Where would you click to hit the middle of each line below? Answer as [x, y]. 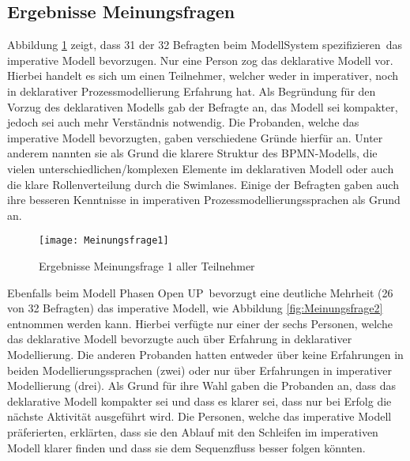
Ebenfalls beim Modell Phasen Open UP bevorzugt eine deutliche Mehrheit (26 [200, 292]
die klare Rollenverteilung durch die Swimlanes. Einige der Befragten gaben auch [203, 184]
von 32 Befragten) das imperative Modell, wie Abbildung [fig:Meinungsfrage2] [195, 308]
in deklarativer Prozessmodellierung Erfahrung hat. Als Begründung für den [192, 91]
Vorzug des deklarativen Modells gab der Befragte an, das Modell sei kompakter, [203, 106]
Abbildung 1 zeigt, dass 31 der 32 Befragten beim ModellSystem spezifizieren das [205, 45]
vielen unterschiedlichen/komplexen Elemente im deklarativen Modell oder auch [201, 168]
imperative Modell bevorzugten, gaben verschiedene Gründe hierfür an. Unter [195, 137]
